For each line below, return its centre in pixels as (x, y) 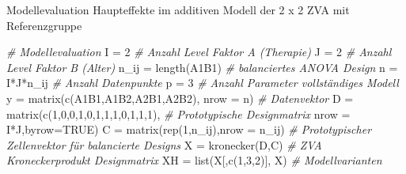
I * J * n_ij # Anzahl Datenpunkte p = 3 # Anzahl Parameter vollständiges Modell (203, 83)
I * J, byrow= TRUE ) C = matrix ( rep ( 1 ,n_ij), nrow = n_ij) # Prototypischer (189, 129)
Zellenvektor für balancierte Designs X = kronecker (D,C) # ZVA (164, 144)
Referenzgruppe (44, 25)
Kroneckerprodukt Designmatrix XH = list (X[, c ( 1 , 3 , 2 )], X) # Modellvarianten (194, 160)
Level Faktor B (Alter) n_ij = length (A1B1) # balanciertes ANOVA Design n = (202, 67)
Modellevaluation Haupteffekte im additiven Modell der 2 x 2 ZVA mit (178, 9)
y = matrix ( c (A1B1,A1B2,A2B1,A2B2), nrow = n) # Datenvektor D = (180, 98)
